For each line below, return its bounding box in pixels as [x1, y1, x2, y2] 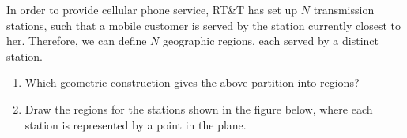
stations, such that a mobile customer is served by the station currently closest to [6, 17, 401, 33]
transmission [313, 2, 375, 17]
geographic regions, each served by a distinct [163, 32, 379, 49]
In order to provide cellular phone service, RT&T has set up [6, 2, 298, 17]
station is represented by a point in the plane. [24, 116, 247, 132]
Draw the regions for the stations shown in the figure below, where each [24, 100, 373, 117]
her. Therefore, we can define [6, 32, 147, 49]
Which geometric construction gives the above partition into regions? [24, 74, 360, 91]
